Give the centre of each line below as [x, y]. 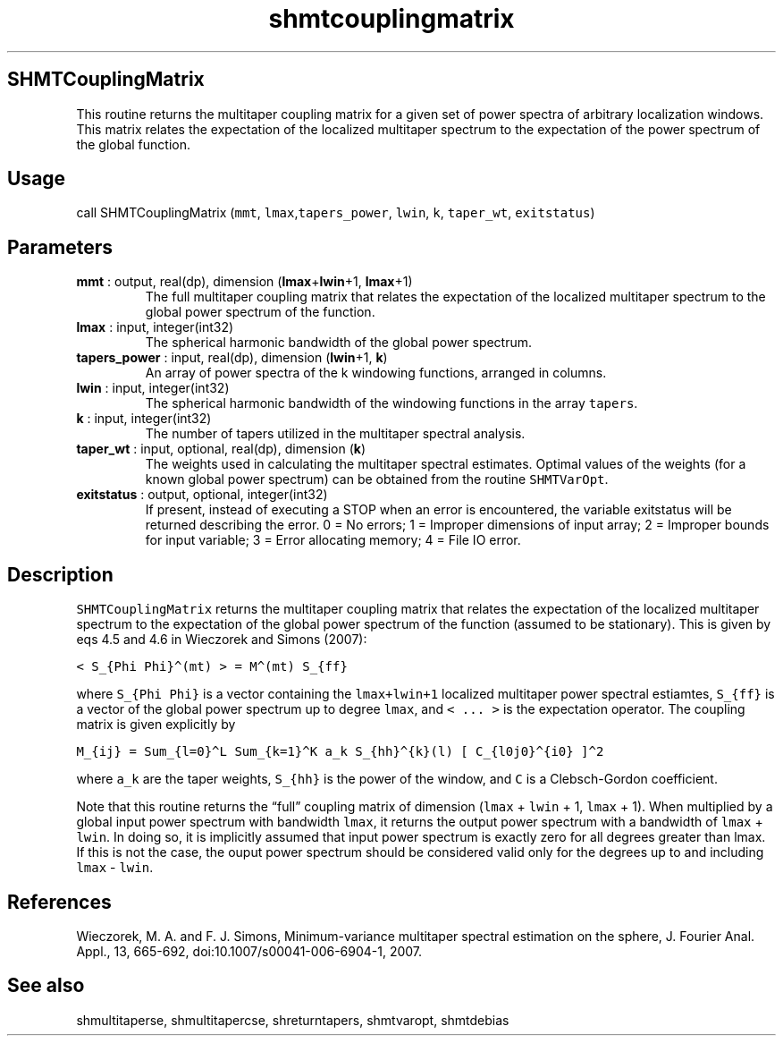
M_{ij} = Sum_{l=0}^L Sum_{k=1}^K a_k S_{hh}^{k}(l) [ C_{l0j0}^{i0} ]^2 [340, 752]
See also [46, 986]
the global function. [134, 144]
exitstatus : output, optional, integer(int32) [202, 495]
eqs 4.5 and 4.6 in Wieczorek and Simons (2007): [222, 640]
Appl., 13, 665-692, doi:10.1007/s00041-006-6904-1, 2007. [249, 951]
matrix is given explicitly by [156, 725]
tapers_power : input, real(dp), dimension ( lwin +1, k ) [232, 358]
